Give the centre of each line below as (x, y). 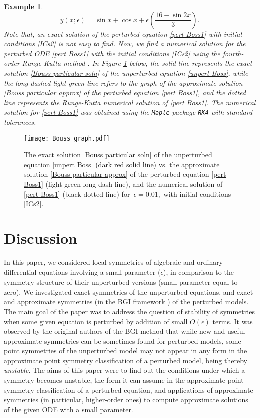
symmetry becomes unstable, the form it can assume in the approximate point (124, 380)
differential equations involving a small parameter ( (82, 272)
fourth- (233, 53)
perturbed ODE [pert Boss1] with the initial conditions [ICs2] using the (112, 53)
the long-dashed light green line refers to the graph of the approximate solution (123, 83)
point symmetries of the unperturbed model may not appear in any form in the (126, 351)
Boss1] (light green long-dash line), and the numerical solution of (123, 184)
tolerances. (20, 122)
